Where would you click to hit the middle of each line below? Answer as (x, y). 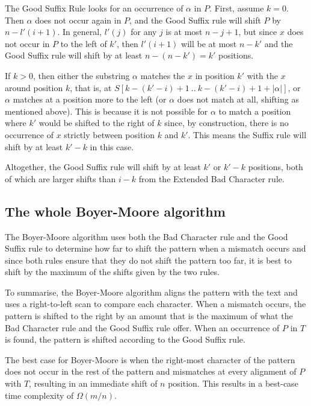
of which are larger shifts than (60, 178)
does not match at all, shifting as (238, 99)
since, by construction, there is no (226, 123)
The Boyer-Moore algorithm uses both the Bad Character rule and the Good (146, 236)
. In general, (80, 32)
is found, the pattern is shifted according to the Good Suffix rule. (125, 339)
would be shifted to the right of (97, 123)
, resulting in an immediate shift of (93, 383)
